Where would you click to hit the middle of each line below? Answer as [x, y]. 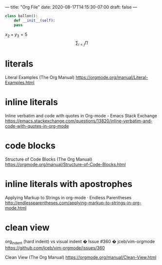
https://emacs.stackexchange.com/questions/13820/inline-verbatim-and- [79, 121]
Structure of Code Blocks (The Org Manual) [49, 159]
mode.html [16, 208]
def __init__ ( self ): [35, 20]
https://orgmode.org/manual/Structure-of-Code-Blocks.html [65, 165]
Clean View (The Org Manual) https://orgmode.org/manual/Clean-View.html [81, 257]
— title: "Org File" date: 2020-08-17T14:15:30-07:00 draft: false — [71, 7]
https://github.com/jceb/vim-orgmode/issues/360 [55, 247]
